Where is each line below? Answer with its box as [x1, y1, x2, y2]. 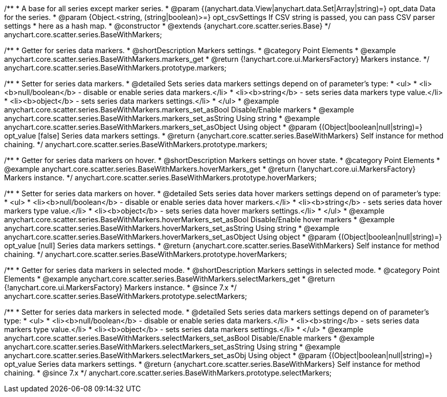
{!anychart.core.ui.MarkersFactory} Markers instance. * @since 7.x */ [4, 283, 237, 292]
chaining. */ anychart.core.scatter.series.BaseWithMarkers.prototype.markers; [4, 140, 267, 149]
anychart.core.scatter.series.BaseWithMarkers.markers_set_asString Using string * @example [4, 114, 320, 123]
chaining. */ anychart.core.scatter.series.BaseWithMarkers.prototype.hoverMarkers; [4, 250, 287, 259]
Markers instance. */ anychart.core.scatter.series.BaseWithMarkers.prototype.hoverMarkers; [4, 173, 317, 182]
